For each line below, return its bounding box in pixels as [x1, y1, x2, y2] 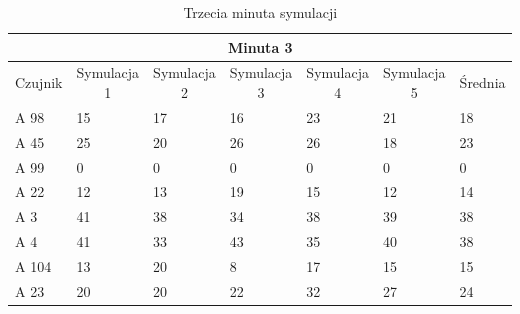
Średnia [459, 72, 506, 93]
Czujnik [15, 72, 63, 93]
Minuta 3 [227, 36, 293, 57]
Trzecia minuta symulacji [183, 2, 338, 22]
